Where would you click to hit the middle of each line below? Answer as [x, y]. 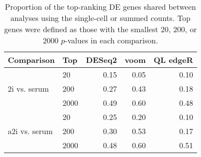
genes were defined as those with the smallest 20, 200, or [100, 29]
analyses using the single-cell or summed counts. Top [100, 18]
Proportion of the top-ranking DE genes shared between [100, 7]
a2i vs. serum [30, 131]
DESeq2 [101, 60]
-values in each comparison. [111, 40]
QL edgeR [173, 60]
